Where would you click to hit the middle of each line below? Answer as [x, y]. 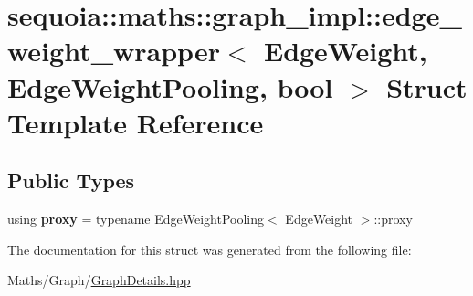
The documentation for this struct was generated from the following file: [210, 249]
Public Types [71, 180]
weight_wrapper [114, 51]
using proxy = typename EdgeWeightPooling [136, 219]
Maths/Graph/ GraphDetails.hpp [99, 280]
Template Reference [136, 122]
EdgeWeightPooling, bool [170, 86]
